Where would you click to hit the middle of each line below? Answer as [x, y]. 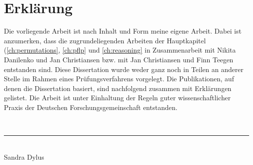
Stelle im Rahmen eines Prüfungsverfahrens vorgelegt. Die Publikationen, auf [119, 79]
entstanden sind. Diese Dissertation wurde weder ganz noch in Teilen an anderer [124, 69]
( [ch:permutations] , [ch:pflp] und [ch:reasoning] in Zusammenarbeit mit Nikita [120, 50]
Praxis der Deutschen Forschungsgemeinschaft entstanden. [91, 107]
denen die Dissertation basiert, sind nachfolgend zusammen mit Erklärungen [118, 88]
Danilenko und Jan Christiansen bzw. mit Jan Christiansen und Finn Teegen [119, 59]
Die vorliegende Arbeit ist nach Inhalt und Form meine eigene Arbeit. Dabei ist [123, 31]
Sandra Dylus [24, 156]
